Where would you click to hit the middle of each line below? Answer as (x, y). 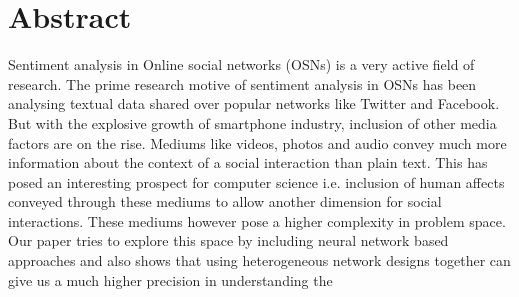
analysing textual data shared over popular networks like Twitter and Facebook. (254, 103)
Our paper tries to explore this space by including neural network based (228, 240)
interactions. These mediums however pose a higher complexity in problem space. (257, 220)
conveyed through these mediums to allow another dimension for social (225, 201)
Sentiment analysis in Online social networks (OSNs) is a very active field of (241, 64)
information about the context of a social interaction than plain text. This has (248, 162)
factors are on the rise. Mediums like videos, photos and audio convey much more (257, 142)
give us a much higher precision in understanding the (170, 279)
